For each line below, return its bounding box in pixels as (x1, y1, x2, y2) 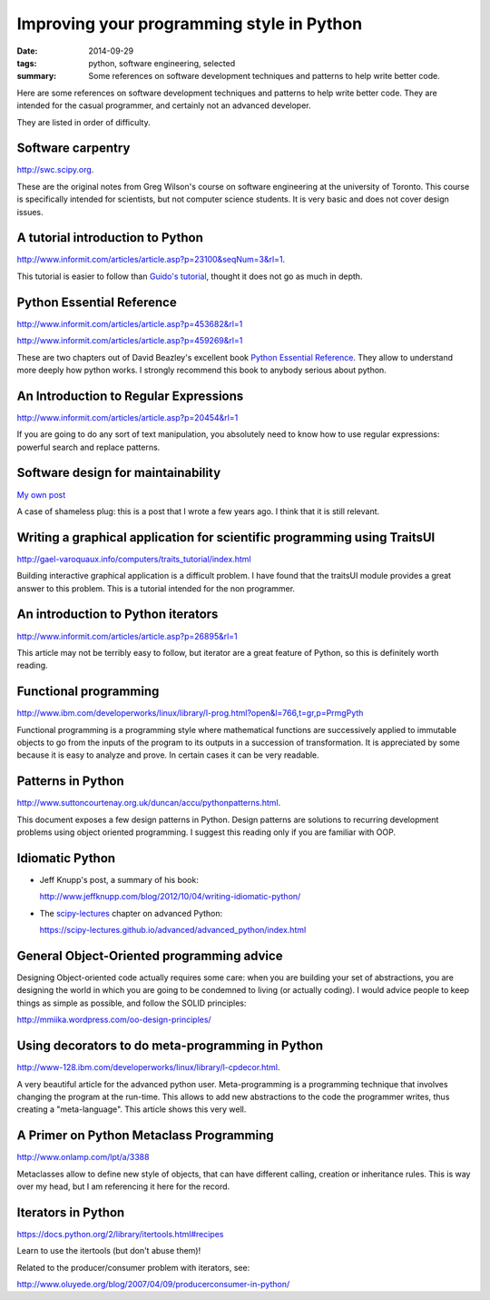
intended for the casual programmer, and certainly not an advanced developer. (16, 100, 311, 111)
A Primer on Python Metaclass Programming (16, 1127, 274, 1144)
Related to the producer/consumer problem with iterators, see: (16, 1262, 250, 1273)
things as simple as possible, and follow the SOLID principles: (16, 997, 247, 1008)
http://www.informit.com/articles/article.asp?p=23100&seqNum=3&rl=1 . (16, 254, 286, 265)
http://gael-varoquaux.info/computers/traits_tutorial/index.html (16, 553, 251, 564)
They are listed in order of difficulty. (16, 116, 151, 127)
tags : (16, 57, 37, 68)
